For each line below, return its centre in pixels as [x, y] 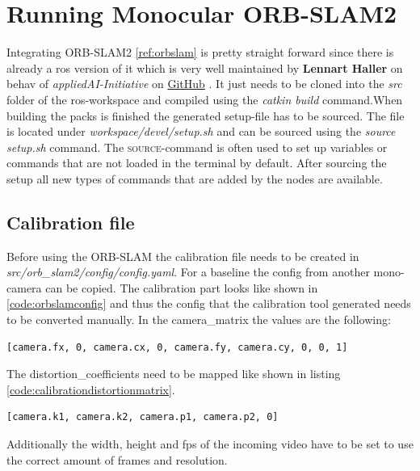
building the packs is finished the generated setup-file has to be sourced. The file [206, 115]
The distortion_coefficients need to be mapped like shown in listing [174, 374]
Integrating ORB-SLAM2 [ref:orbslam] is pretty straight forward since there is [200, 52]
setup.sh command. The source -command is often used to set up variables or [197, 147]
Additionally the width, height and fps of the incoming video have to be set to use [210, 444]
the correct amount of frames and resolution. [117, 459]
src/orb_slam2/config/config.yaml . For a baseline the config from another [188, 272]
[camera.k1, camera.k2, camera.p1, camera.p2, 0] [143, 417]
